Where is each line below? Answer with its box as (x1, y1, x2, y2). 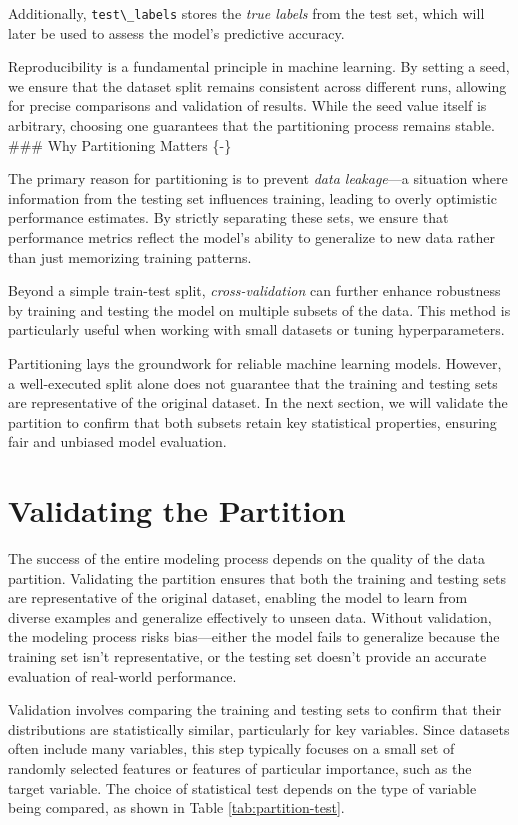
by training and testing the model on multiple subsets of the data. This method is (8, 299, 511, 320)
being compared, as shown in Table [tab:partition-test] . (8, 797, 345, 818)
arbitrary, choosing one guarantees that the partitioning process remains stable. (8, 115, 495, 136)
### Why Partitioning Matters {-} (8, 134, 232, 155)
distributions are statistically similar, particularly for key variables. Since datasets (8, 718, 510, 739)
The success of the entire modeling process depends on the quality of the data (8, 548, 485, 569)
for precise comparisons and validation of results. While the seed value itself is (8, 95, 487, 116)
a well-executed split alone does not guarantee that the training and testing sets (8, 372, 498, 393)
